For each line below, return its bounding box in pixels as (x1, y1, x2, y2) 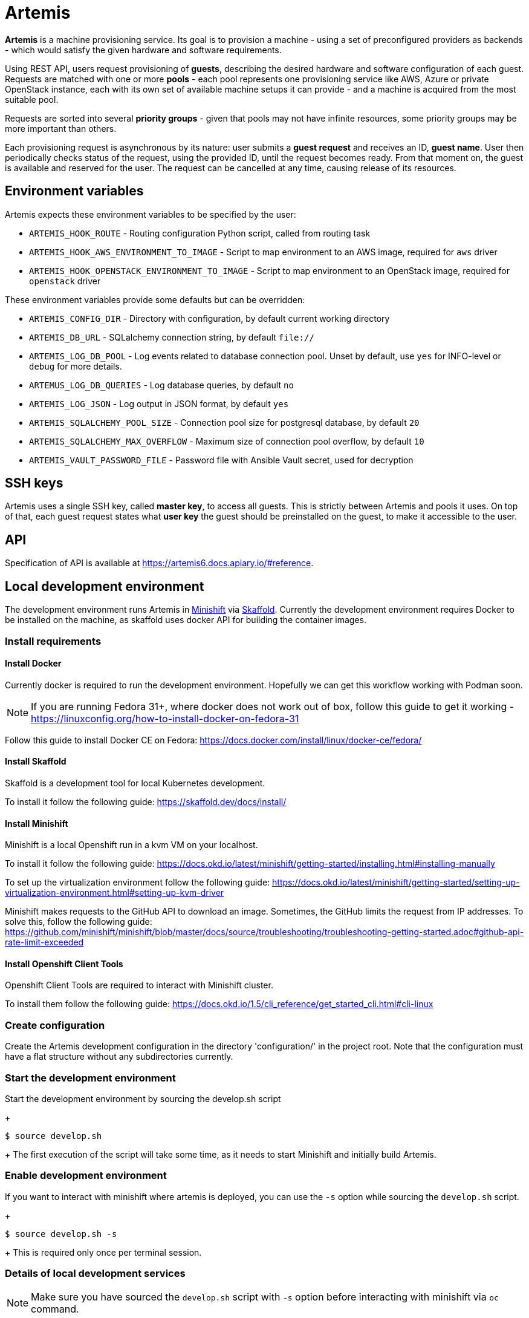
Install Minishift (5, 818, 68, 829)
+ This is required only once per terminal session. (5, 1247, 202, 1258)
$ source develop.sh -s (5, 1228, 117, 1239)
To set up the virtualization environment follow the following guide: (5, 877, 270, 888)
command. (31, 1303, 79, 1316)
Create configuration (5, 1019, 105, 1031)
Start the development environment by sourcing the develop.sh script (5, 1093, 281, 1104)
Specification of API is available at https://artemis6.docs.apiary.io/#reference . (5, 558, 314, 569)
